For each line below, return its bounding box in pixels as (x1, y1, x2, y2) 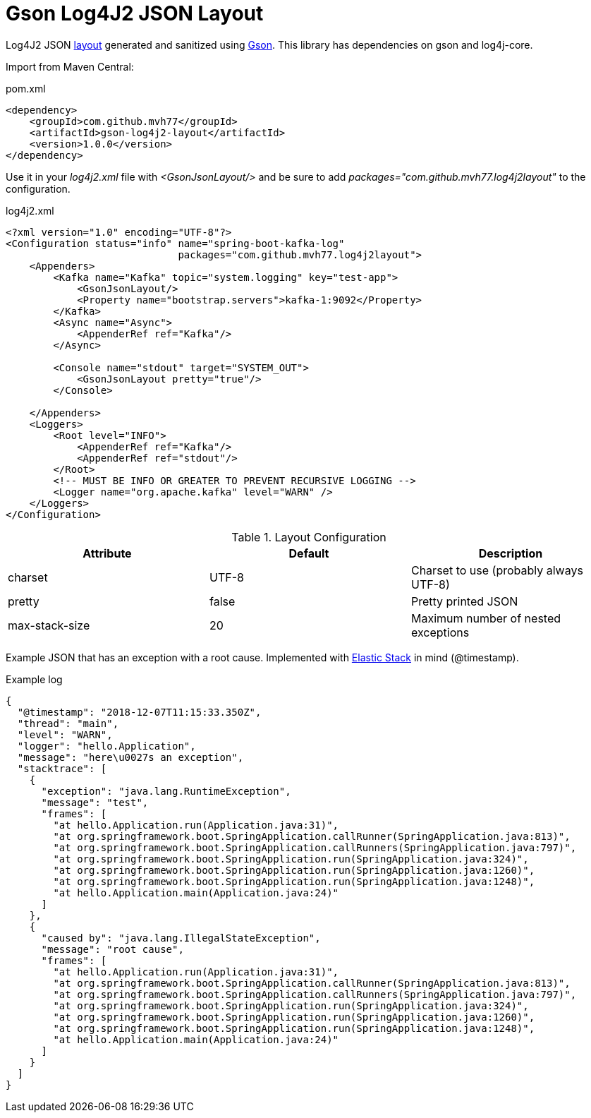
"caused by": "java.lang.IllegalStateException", (41, 932, 321, 944)
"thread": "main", (17, 717, 119, 729)
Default (288, 546, 329, 560)
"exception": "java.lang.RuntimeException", (41, 785, 291, 797)
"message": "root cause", (41, 943, 184, 955)
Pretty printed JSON (410, 594, 518, 608)
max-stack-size (8, 618, 90, 632)
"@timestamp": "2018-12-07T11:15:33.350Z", (17, 706, 262, 718)
